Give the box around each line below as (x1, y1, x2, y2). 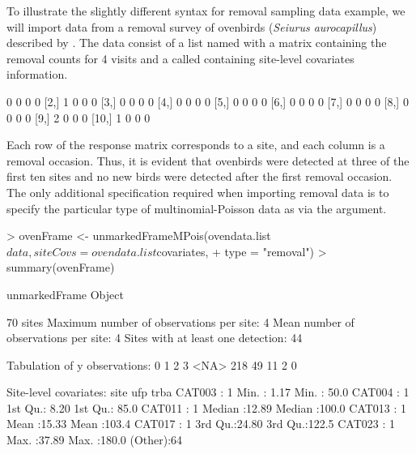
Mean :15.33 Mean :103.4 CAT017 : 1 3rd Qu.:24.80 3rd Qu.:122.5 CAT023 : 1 (6, 415, 395, 432)
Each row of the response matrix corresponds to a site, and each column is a (6, 136, 385, 153)
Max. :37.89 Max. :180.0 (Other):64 (6, 431, 183, 448)
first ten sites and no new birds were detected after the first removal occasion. (6, 168, 393, 185)
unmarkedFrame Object (6, 285, 124, 302)
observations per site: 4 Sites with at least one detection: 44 (6, 329, 303, 346)
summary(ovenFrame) (6, 259, 115, 276)
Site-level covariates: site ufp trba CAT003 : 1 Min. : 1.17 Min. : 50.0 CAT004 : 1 (6, 383, 410, 400)
